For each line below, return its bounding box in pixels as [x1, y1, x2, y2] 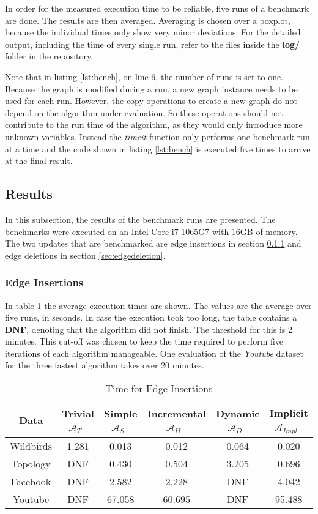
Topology [11, 456, 51, 471]
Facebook [10, 474, 51, 489]
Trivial [62, 406, 94, 420]
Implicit [269, 406, 308, 420]
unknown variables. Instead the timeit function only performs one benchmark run [5, 130, 310, 143]
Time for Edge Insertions [105, 381, 213, 396]
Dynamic [215, 406, 260, 420]
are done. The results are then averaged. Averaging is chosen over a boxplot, [5, 13, 290, 26]
